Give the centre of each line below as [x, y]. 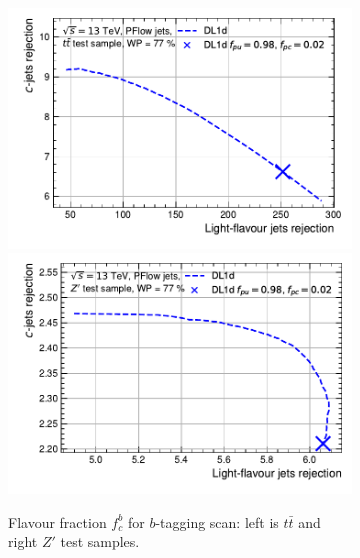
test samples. [100, 541]
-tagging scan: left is [217, 521]
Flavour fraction [57, 521]
